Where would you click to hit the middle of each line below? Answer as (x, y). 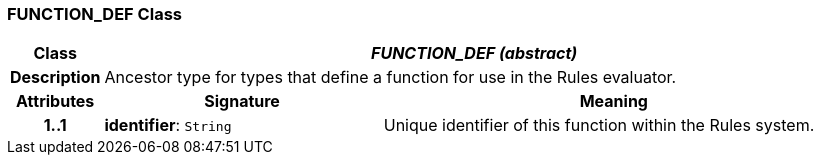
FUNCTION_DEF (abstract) (474, 53)
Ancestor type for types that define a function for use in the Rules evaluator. (390, 77)
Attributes (55, 101)
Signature (242, 101)
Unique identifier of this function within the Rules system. (599, 125)
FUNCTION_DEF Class (94, 14)
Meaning (613, 101)
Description (55, 77)
